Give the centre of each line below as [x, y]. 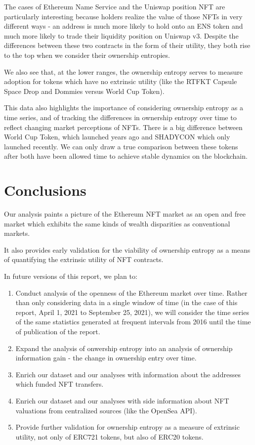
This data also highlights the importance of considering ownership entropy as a [124, 108]
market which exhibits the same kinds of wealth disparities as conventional [117, 223]
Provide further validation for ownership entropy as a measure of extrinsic [127, 427]
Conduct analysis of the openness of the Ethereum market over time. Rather [131, 292]
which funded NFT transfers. [60, 384]
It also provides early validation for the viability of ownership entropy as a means [127, 249]
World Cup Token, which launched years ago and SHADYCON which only [117, 137]
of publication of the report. [58, 331]
